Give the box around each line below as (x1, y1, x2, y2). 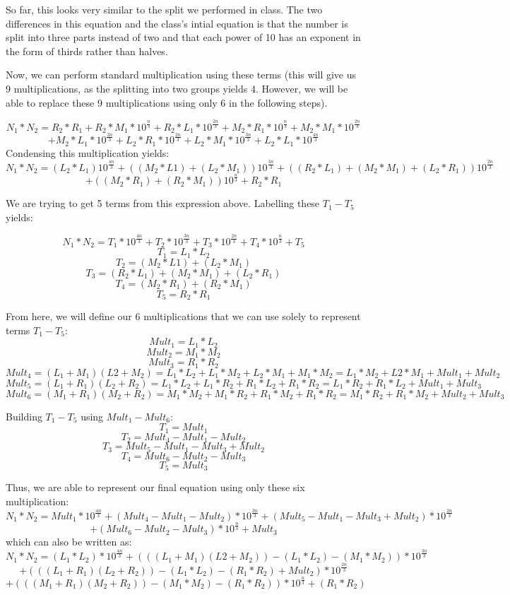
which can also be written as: (6, 534, 132, 549)
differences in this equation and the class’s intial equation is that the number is (6, 16, 348, 30)
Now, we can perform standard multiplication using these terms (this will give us (6, 67, 357, 82)
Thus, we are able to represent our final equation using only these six (6, 480, 305, 495)
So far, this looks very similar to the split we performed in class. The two (6, 2, 323, 16)
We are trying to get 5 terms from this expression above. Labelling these (6, 196, 320, 211)
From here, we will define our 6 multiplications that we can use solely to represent (6, 309, 361, 323)
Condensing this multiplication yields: (6, 145, 170, 160)
